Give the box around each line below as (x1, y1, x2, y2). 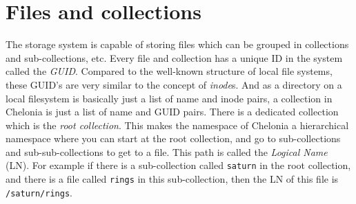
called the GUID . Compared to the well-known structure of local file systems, (6, 64, 333, 78)
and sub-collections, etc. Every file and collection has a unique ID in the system (6, 50, 343, 65)
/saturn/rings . (6, 185, 72, 199)
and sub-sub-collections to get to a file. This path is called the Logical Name (6, 144, 328, 159)
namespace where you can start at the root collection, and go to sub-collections (6, 131, 341, 146)
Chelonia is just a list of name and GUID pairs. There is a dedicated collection (6, 104, 339, 119)
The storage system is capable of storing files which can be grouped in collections (6, 37, 349, 52)
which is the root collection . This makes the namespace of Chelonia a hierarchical (6, 117, 349, 132)
